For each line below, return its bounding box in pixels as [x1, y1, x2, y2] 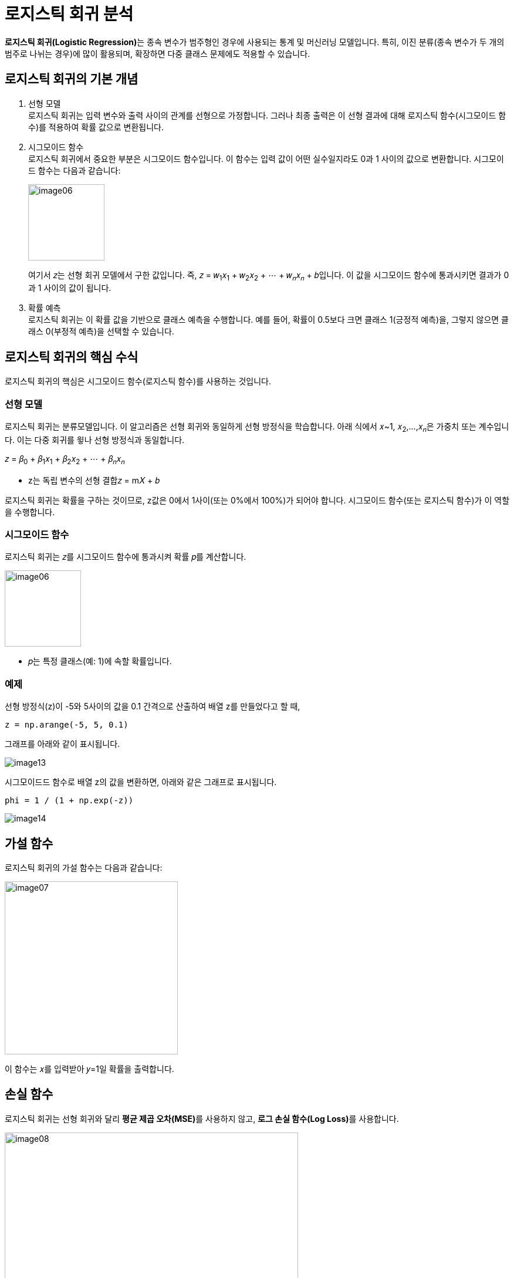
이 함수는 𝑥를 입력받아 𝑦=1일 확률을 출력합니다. [5, 1063, 174, 1074]
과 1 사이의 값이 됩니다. [28, 283, 111, 293]
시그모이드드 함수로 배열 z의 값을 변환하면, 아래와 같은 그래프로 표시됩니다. [5, 777, 277, 787]
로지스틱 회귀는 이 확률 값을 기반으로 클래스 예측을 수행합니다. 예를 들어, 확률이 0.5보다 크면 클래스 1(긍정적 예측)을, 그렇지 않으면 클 [28, 315, 509, 325]
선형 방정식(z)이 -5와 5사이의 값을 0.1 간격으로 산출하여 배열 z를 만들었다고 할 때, [5, 701, 300, 712]
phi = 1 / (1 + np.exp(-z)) [5, 796, 134, 806]
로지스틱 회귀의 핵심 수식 [5, 349, 138, 364]
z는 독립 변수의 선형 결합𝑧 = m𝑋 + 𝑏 [28, 475, 160, 485]
